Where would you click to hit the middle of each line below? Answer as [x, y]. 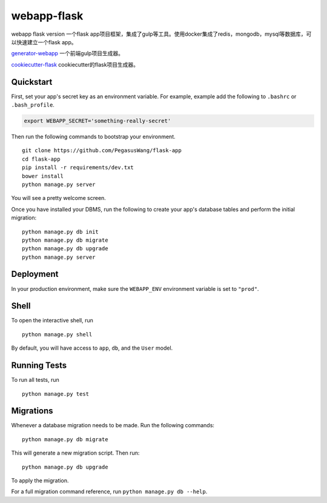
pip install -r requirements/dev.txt [78, 168]
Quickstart [32, 82]
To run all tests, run [35, 380]
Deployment [35, 274]
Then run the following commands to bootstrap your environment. [93, 136]
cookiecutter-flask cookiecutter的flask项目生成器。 [75, 64]
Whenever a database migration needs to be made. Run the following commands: [113, 425]
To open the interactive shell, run [52, 321]
